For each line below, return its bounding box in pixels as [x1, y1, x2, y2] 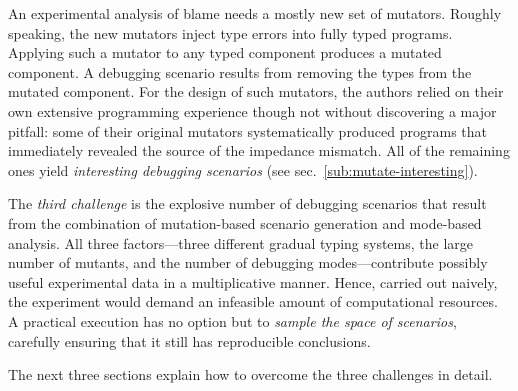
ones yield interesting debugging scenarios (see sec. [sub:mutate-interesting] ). [8, 159, 478, 180]
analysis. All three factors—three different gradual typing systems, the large [8, 232, 474, 253]
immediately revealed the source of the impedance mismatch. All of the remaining [8, 140, 510, 161]
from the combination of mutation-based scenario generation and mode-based [8, 212, 482, 233]
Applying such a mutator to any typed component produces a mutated [8, 42, 442, 63]
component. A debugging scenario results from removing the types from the [8, 61, 472, 82]
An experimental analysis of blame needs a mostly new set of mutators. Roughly [8, 3, 502, 23]
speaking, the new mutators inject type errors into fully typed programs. [8, 22, 453, 43]
